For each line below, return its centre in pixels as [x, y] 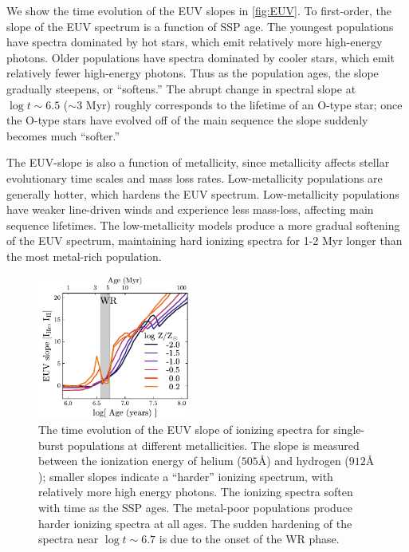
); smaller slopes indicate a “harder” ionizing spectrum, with [186, 476]
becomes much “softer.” [63, 135]
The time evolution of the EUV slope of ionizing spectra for [184, 430]
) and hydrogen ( [308, 461]
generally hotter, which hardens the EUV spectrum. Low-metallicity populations [203, 193]
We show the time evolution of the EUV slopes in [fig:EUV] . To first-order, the [199, 10]
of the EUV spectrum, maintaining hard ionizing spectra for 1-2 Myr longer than [204, 241]
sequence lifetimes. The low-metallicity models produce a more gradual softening [203, 225]
